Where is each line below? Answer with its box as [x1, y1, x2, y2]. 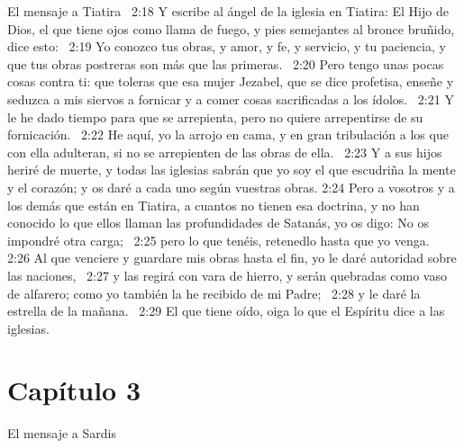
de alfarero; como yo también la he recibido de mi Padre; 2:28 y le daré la [7, 283, 421, 302]
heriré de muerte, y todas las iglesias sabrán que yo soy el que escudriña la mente [7, 160, 456, 179]
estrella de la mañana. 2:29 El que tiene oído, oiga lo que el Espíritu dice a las [7, 301, 445, 320]
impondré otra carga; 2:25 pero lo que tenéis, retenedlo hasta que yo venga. [7, 230, 430, 249]
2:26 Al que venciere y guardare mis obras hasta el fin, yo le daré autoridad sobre [7, 248, 457, 267]
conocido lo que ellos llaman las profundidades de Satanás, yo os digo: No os [7, 213, 429, 232]
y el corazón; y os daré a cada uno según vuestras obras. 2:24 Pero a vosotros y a [7, 177, 455, 196]
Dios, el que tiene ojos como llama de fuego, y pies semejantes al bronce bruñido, [7, 19, 455, 38]
